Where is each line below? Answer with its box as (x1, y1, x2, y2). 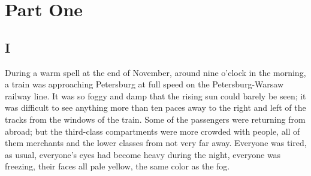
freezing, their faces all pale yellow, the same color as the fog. (5, 160, 230, 172)
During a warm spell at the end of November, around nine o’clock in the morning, (5, 66, 306, 78)
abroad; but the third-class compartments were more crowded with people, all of (5, 125, 300, 137)
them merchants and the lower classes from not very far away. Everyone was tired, (5, 136, 307, 149)
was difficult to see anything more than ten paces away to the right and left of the (5, 101, 306, 114)
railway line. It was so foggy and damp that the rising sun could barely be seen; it (5, 89, 306, 102)
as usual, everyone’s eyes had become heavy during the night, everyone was (5, 148, 281, 160)
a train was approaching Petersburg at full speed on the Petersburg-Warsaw (5, 78, 284, 90)
